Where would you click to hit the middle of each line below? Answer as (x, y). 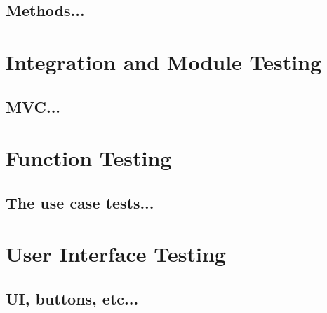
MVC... (33, 106)
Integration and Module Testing (164, 61)
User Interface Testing (116, 254)
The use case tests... (80, 202)
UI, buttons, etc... (72, 298)
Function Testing (89, 158)
